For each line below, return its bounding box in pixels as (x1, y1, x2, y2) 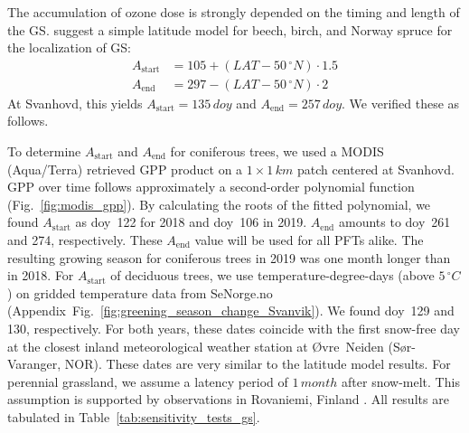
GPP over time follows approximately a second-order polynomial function (7, 177, 415, 196)
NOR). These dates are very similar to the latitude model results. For (64, 354, 451, 373)
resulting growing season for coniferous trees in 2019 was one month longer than (7, 248, 451, 267)
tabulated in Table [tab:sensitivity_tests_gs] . (7, 407, 260, 426)
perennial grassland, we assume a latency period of (7, 372, 288, 391)
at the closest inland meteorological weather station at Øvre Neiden (7, 336, 384, 355)
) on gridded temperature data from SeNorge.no (7, 283, 273, 302)
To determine (7, 142, 81, 161)
